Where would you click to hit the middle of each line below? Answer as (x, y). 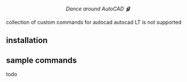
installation (27, 40)
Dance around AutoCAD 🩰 (98, 9)
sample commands (41, 60)
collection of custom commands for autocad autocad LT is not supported (94, 22)
